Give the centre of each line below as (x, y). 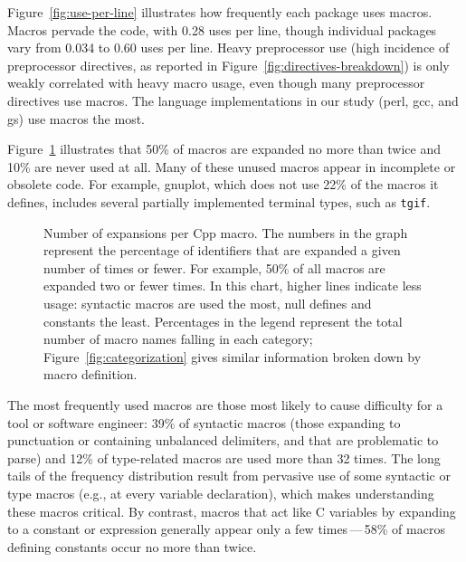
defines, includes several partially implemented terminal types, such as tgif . (219, 201)
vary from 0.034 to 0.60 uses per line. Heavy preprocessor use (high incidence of (228, 48)
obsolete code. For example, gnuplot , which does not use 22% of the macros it (223, 184)
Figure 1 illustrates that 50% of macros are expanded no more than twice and (224, 149)
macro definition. (90, 374)
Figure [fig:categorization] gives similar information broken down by (233, 356)
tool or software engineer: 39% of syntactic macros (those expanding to (204, 422)
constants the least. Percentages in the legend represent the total (223, 321)
